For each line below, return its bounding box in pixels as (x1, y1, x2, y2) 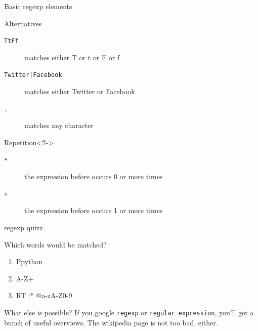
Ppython (16, 256, 43, 267)
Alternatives (4, 18, 42, 28)
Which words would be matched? (4, 239, 107, 250)
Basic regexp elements (4, 1, 72, 11)
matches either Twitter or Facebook (24, 86, 135, 97)
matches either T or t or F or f (24, 52, 120, 62)
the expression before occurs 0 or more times (24, 171, 163, 182)
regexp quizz (4, 222, 43, 233)
